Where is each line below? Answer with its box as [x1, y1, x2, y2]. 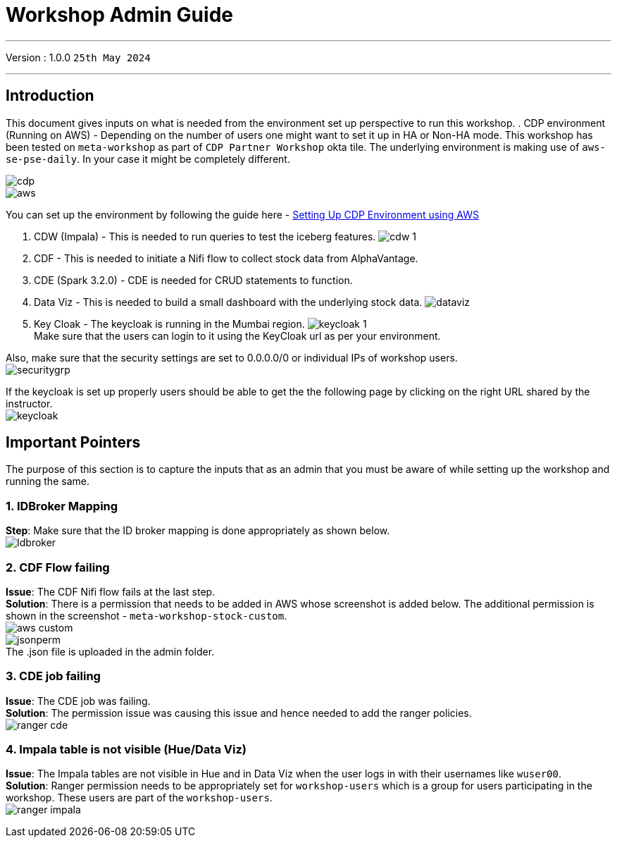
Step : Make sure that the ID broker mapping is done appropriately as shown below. [6, 524, 390, 537]
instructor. [6, 397, 53, 410]
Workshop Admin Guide [6, 3, 233, 27]
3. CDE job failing [6, 669, 101, 684]
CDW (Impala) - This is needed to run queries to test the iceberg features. [34, 230, 376, 242]
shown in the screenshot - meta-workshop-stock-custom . [6, 609, 287, 622]
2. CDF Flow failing [6, 560, 110, 574]
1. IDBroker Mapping [6, 498, 118, 513]
